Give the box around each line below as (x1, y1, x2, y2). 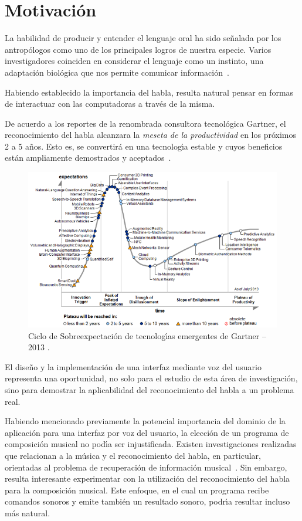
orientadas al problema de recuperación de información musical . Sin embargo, (5, 461, 287, 473)
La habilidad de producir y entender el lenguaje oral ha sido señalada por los (5, 32, 281, 44)
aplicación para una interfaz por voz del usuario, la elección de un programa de (5, 426, 289, 438)
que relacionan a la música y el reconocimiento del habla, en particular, (5, 449, 261, 461)
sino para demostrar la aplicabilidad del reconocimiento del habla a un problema (5, 384, 294, 396)
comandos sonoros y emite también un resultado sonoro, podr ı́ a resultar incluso (5, 495, 290, 508)
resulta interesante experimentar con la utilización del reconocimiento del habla (5, 472, 290, 485)
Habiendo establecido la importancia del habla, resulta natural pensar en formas (5, 86, 294, 98)
